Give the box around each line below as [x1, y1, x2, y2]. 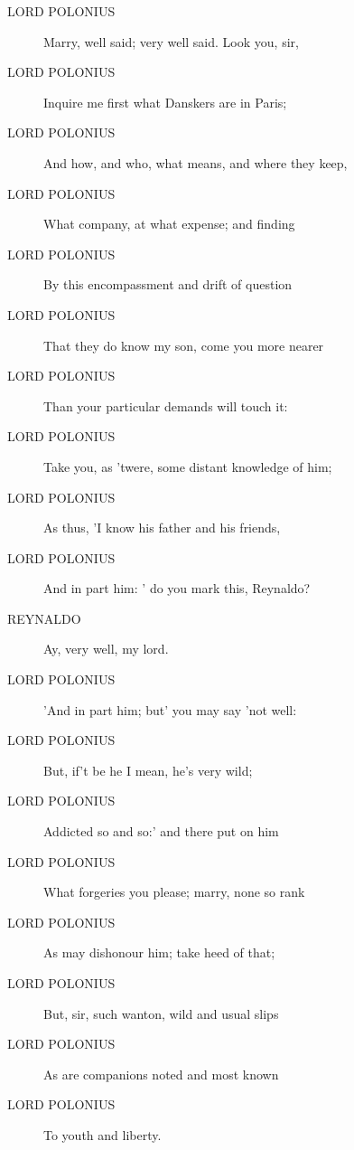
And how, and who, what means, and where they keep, [43, 153, 348, 172]
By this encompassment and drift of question [43, 275, 293, 294]
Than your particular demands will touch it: [43, 396, 288, 415]
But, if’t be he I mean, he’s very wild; [43, 760, 253, 779]
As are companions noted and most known [43, 1064, 279, 1083]
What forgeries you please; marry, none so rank [43, 882, 305, 901]
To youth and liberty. [43, 1125, 162, 1144]
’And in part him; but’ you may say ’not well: [43, 700, 297, 719]
